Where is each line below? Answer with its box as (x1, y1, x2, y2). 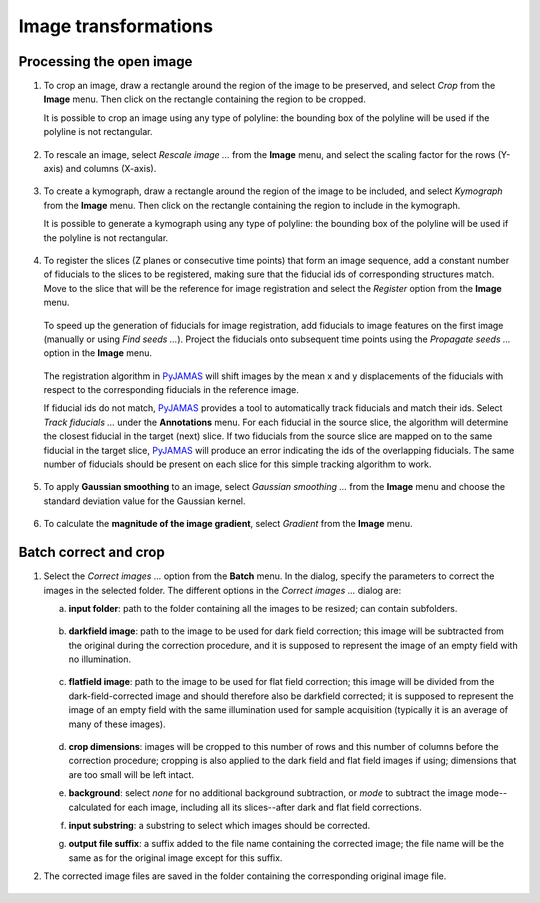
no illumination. (68, 653, 132, 665)
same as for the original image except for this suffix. (68, 851, 283, 864)
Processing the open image (18, 53, 193, 70)
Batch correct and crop (18, 544, 165, 561)
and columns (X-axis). (65, 163, 157, 175)
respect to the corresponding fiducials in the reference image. (43, 384, 299, 396)
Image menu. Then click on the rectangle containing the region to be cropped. (43, 93, 367, 105)
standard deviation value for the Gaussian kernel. (43, 495, 246, 507)
